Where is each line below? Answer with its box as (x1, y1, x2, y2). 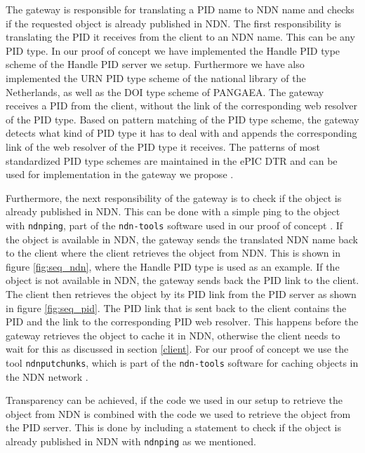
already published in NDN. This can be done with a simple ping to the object (6, 204, 340, 219)
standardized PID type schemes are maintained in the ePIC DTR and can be (6, 153, 338, 168)
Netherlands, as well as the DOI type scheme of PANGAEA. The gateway (6, 84, 324, 99)
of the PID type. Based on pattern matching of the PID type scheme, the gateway (6, 111, 359, 126)
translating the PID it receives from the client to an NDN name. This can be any (6, 29, 355, 44)
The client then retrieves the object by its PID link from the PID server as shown (6, 286, 357, 301)
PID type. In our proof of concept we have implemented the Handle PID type (6, 43, 340, 58)
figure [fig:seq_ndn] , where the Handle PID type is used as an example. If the (6, 259, 340, 273)
